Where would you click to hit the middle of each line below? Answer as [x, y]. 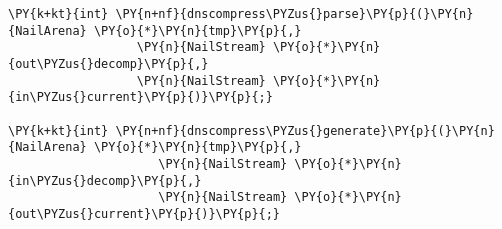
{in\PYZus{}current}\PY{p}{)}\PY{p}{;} [140, 97]
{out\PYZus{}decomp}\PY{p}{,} [108, 63]
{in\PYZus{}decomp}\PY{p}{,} [105, 180]
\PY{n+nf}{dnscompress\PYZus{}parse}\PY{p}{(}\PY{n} [294, 14]
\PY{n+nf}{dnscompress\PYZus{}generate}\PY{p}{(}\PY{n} [305, 130]
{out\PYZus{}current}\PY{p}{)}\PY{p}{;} [144, 213]
